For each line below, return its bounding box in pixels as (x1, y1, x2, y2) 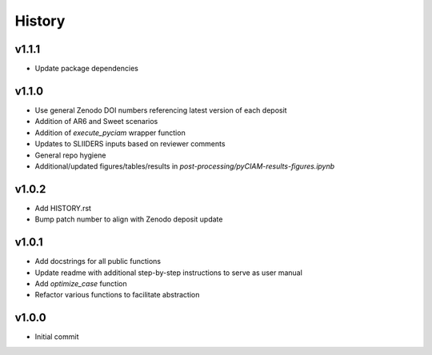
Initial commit (34, 332, 79, 341)
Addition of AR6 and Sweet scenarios (34, 117, 158, 126)
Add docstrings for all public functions (34, 257, 162, 266)
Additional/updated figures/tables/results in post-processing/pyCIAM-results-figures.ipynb (34, 161, 335, 171)
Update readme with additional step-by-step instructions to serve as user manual (34, 268, 303, 277)
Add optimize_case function (34, 278, 127, 288)
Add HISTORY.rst (34, 203, 92, 213)
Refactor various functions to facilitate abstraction (34, 290, 200, 300)
